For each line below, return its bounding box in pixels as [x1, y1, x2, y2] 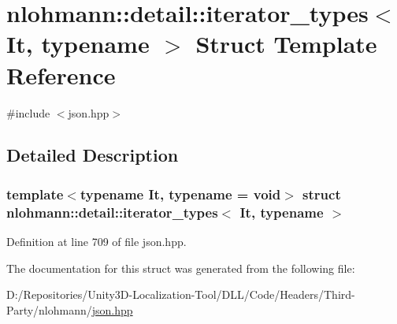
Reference [6, 58, 116, 91]
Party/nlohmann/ [6, 301, 92, 318]
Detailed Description [6, 143, 179, 167]
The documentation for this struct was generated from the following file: [6, 259, 355, 276]
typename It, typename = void [80, 184, 281, 203]
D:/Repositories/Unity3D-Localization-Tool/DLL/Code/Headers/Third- [6, 286, 355, 303]
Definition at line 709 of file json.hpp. [6, 233, 187, 250]
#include [6, 104, 50, 121]
